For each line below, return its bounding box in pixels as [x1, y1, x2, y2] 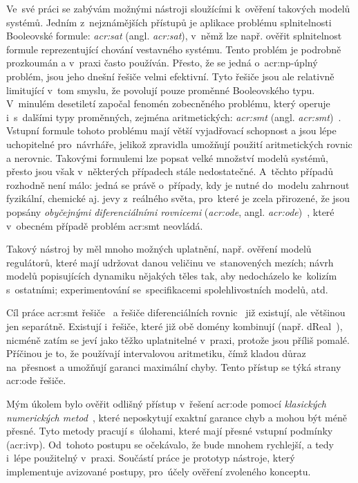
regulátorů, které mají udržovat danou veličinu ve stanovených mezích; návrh [6, 255, 334, 269]
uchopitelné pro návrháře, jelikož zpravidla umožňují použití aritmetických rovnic [6, 136, 352, 151]
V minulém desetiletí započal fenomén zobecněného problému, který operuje [6, 96, 330, 111]
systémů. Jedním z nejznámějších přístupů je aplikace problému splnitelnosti [6, 15, 332, 29]
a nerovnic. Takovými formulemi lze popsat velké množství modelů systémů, [6, 150, 328, 165]
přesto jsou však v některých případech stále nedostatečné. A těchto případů [6, 164, 334, 179]
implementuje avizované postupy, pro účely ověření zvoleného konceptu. [6, 464, 311, 478]
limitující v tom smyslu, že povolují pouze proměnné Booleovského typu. [6, 82, 315, 97]
